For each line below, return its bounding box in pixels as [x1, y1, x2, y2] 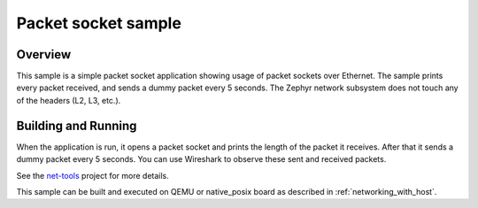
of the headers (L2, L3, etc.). [16, 95, 121, 105]
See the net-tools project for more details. [16, 170, 170, 181]
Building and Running [16, 118, 137, 133]
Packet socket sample [16, 13, 181, 33]
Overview [16, 47, 72, 62]
